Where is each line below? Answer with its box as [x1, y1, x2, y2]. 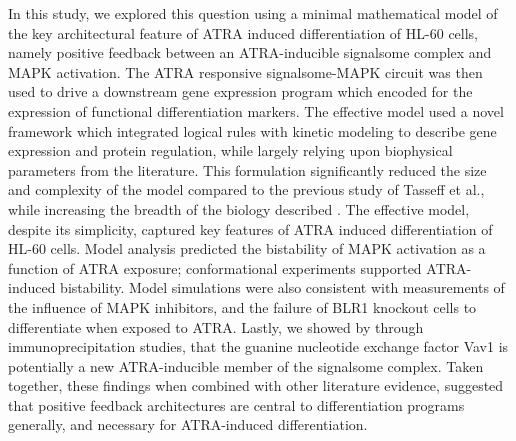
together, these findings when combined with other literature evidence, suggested [8, 375, 504, 396]
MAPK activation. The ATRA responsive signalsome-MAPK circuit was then [8, 61, 483, 82]
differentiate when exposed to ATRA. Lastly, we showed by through [8, 316, 424, 337]
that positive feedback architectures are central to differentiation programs [8, 394, 465, 415]
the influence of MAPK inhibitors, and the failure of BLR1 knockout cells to [8, 296, 477, 317]
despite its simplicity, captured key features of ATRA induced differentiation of [8, 218, 493, 239]
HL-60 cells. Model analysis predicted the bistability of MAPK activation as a [8, 238, 486, 259]
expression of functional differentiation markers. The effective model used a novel [8, 100, 504, 121]
